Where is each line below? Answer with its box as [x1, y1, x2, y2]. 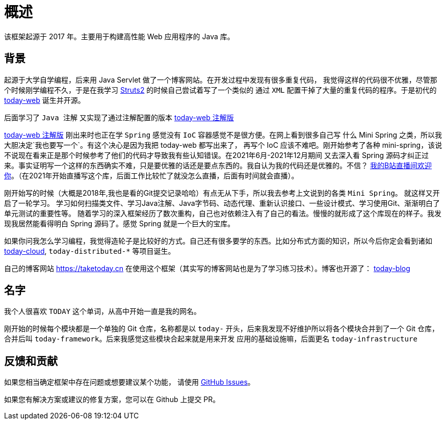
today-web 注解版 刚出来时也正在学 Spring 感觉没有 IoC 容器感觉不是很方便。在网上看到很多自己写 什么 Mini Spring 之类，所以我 [4, 130, 442, 139]
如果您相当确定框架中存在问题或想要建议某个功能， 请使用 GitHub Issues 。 [4, 378, 255, 387]
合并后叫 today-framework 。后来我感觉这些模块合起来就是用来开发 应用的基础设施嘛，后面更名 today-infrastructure [4, 334, 417, 343]
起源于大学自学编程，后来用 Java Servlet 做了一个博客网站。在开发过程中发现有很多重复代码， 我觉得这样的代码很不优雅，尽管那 [4, 75, 437, 84]
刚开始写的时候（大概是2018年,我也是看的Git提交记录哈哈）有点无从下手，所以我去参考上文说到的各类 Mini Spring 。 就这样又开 [4, 188, 440, 197]
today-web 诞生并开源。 [4, 95, 85, 104]
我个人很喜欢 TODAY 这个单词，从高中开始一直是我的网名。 [4, 307, 201, 316]
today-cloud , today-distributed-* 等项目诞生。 [4, 246, 175, 255]
